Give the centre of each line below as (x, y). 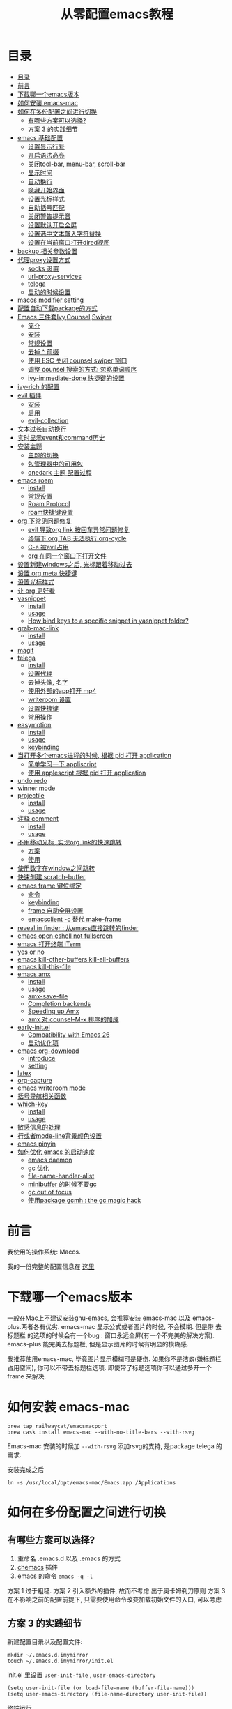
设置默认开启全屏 (52, 225)
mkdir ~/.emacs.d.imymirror (48, 1655)
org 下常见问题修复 (44, 521)
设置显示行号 (46, 146)
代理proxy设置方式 (44, 259)
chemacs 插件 (37, 1567)
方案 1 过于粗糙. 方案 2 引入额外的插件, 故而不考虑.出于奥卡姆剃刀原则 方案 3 (116, 1590)
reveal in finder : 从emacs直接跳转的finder (78, 927)
